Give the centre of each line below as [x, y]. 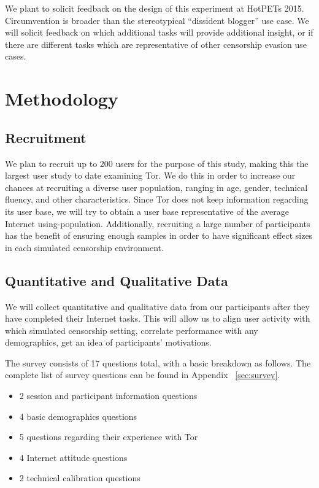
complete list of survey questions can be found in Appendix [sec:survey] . [143, 375]
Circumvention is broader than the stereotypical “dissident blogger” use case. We [157, 20]
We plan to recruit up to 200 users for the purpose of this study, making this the [157, 163]
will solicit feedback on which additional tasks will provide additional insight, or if [159, 32]
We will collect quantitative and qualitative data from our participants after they [157, 306]
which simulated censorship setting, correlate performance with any [132, 330]
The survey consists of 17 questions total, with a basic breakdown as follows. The [158, 362]
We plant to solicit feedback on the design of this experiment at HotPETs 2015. [155, 8]
